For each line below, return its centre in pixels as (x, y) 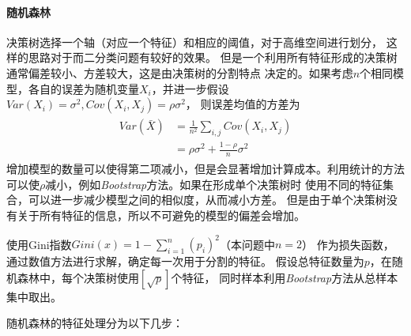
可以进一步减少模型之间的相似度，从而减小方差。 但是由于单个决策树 (207, 200)
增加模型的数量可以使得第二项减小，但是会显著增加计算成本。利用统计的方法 (205, 169)
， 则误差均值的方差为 (243, 104)
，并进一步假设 (190, 88)
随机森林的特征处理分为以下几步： (95, 323)
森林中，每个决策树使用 (78, 277)
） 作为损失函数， (348, 244)
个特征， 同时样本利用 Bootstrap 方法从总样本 (285, 277)
